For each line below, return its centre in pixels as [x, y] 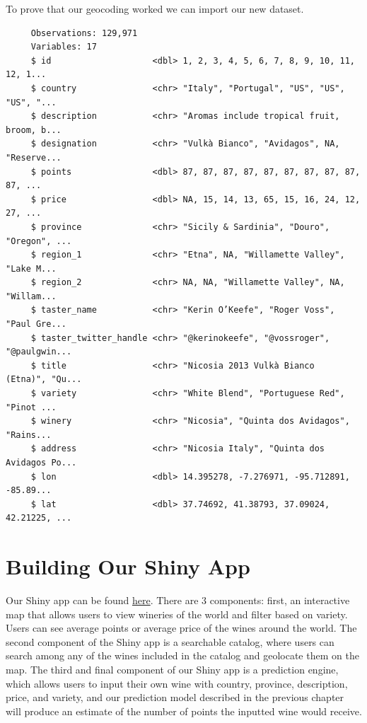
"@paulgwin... [39, 352]
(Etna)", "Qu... [44, 380]
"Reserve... [34, 157]
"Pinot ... [31, 407]
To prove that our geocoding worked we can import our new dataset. [155, 8]
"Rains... [29, 435]
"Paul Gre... [36, 324]
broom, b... [34, 130]
